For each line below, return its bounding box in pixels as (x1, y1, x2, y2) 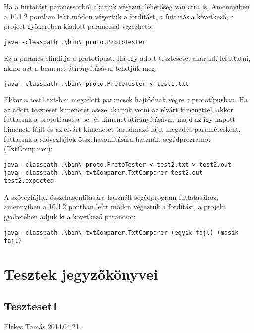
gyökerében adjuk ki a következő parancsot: (4, 211, 136, 221)
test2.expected (4, 177, 54, 185)
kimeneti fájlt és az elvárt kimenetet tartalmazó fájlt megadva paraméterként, (4, 124, 241, 134)
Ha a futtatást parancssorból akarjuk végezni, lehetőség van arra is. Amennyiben (4, 1, 250, 11)
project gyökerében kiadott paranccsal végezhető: (4, 21, 153, 31)
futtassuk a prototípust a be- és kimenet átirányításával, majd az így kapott (4, 114, 235, 124)
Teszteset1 (4, 298, 58, 313)
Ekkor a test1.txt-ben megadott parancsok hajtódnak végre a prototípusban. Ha (4, 94, 248, 105)
